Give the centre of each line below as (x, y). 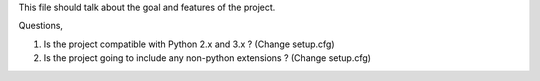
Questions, (41, 26)
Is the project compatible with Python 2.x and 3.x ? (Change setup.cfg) (189, 44)
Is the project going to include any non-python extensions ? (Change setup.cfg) (207, 58)
